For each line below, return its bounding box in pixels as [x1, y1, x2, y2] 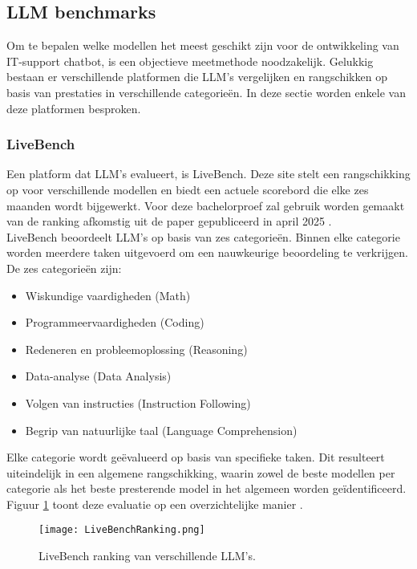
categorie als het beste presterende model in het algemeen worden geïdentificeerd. [6, 480, 407, 497]
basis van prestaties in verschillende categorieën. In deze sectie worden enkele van [6, 83, 406, 100]
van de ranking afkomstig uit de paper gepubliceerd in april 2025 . [6, 213, 332, 230]
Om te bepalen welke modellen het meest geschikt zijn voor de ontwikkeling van [6, 37, 399, 54]
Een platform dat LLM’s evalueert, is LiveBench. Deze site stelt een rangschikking [6, 165, 411, 182]
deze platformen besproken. [6, 100, 141, 116]
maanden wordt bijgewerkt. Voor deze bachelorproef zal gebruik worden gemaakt [6, 197, 405, 213]
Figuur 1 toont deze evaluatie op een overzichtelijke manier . [6, 495, 303, 512]
